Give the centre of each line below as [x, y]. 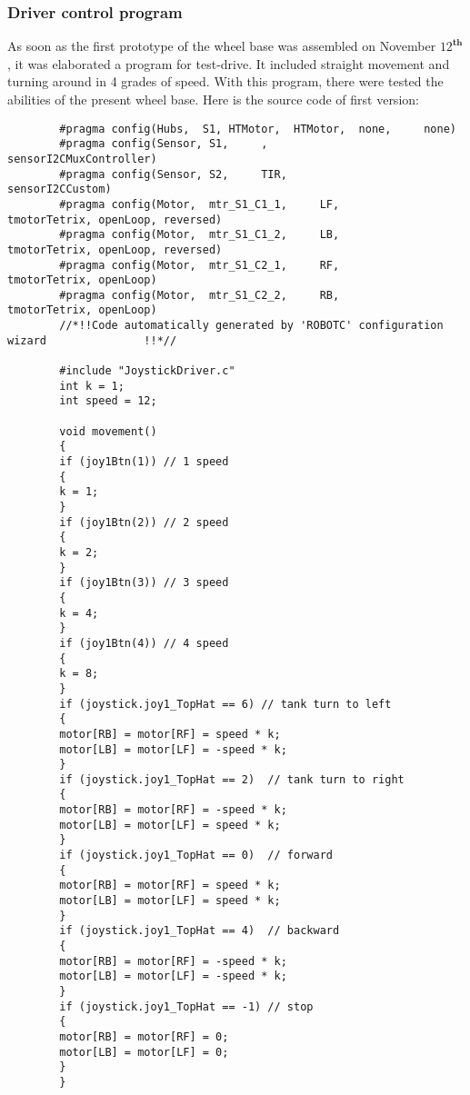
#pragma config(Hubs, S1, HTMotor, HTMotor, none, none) [258, 129]
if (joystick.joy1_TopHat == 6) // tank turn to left [225, 704]
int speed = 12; [108, 401]
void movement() [108, 431]
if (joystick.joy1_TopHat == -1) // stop [186, 1006]
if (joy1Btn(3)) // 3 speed [144, 583]
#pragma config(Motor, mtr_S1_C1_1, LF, [200, 204]
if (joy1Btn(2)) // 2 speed [144, 522]
